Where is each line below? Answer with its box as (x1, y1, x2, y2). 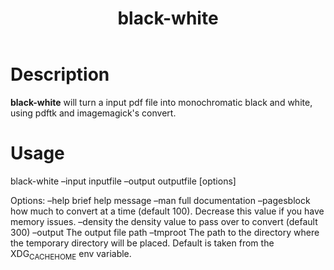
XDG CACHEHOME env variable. (10, 247, 132, 262)
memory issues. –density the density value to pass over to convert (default (10, 215, 318, 227)
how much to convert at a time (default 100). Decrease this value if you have (10, 205, 325, 217)
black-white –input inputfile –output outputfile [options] (10, 175, 237, 187)
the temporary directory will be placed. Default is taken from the (10, 237, 275, 249)
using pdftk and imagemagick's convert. (10, 107, 177, 119)
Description (10, 63, 110, 86)
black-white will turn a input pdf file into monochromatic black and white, (10, 96, 313, 108)
